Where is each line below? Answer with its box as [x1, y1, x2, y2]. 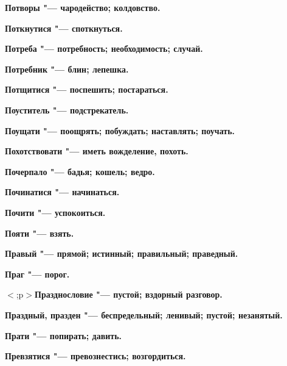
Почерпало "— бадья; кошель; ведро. [5, 165, 155, 178]
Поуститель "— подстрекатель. [5, 103, 129, 116]
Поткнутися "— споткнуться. [5, 21, 123, 34]
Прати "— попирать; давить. [5, 329, 122, 342]
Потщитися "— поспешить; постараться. [5, 83, 168, 96]
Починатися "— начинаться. [5, 185, 120, 198]
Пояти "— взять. [5, 226, 74, 239]
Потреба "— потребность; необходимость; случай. [5, 42, 203, 55]
